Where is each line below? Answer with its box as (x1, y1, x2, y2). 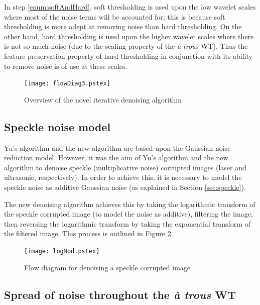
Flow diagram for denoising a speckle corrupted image (24, 262, 191, 272)
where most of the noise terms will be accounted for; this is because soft (4, 11, 225, 22)
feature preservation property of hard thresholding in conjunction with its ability (4, 50, 252, 61)
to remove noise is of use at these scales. (4, 60, 127, 71)
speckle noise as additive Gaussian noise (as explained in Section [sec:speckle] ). (4, 181, 246, 192)
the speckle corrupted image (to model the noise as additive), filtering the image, (4, 209, 253, 219)
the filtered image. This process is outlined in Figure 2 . (4, 228, 173, 239)
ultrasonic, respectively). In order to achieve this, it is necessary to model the (4, 172, 242, 182)
